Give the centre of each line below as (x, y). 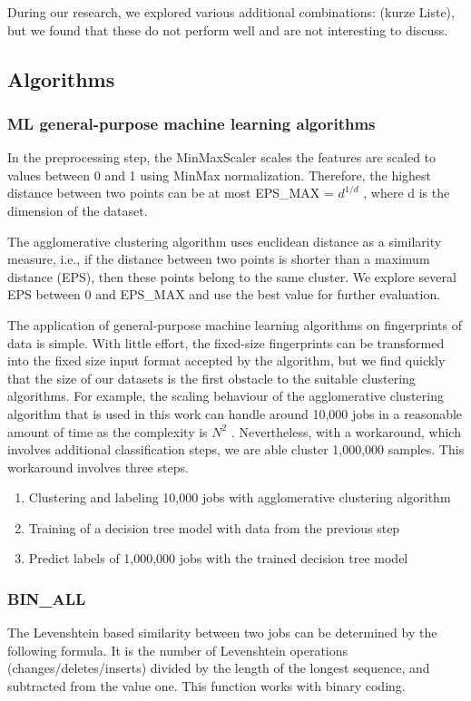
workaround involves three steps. (98, 467)
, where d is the (407, 193)
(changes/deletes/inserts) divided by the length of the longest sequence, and (219, 668)
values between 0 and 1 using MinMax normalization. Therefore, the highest (220, 175)
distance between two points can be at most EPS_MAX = (171, 193)
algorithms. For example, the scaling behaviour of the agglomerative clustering (226, 396)
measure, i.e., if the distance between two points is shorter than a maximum (219, 259)
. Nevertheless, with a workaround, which (346, 431)
